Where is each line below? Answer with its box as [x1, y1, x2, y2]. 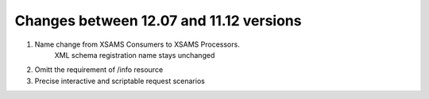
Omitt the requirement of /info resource [34, 65, 164, 74]
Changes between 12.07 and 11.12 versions [14, 12, 302, 29]
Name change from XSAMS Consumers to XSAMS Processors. [34, 40, 240, 49]
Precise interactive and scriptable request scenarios [34, 76, 206, 86]
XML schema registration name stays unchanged [54, 50, 215, 59]
